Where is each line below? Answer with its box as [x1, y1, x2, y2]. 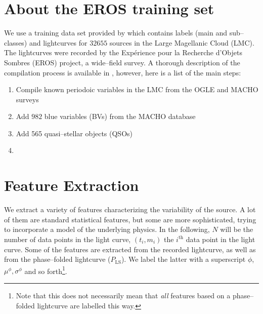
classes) [4, 37, 27, 48]
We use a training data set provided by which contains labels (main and [4, 27, 228, 38]
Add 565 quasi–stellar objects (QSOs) [16, 128, 133, 138]
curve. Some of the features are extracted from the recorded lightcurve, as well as [4, 244, 256, 254]
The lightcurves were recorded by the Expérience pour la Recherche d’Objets [4, 47, 242, 58]
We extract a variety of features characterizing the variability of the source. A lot [4, 204, 256, 215]
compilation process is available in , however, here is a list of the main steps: [4, 67, 241, 77]
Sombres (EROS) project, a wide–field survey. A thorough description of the [4, 57, 240, 67]
